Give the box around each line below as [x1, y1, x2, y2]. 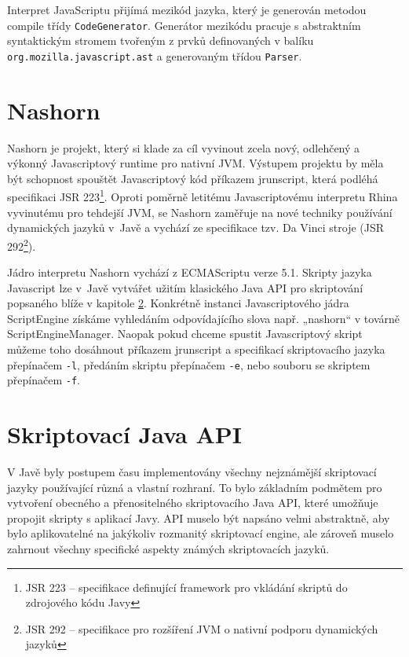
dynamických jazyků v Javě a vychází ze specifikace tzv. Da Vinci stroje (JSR [7, 219, 385, 236]
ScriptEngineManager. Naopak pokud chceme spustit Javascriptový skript [7, 325, 363, 342]
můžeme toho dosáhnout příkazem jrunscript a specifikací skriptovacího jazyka [7, 341, 385, 358]
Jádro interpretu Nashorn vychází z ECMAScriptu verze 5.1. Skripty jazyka [7, 264, 372, 281]
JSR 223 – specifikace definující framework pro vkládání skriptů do [25, 578, 348, 595]
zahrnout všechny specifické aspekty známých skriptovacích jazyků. [7, 541, 330, 557]
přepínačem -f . [7, 372, 80, 388]
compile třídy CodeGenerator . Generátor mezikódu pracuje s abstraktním [7, 17, 361, 33]
